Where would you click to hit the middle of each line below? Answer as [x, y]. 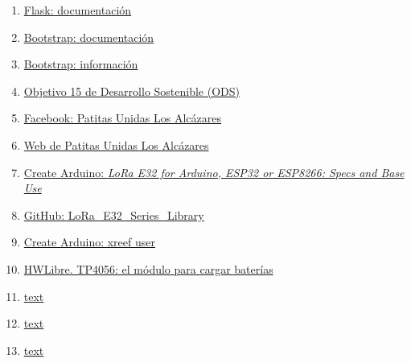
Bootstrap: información [81, 64]
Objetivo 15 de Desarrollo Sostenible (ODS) [132, 91]
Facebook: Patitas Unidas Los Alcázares [122, 118]
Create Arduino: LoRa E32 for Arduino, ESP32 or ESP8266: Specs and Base [214, 172]
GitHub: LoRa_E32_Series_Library [114, 214]
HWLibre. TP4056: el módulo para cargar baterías [148, 268]
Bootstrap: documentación [89, 37]
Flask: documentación [78, 10]
